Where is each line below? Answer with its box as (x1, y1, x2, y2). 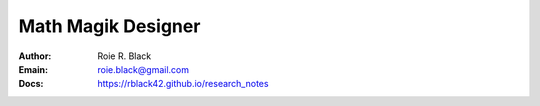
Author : (18, 50, 52, 62)
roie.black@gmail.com (97, 63, 190, 75)
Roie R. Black (97, 50, 152, 62)
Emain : (18, 63, 49, 75)
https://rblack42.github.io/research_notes (97, 78, 269, 90)
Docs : (18, 78, 44, 90)
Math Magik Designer (18, 15, 201, 37)
